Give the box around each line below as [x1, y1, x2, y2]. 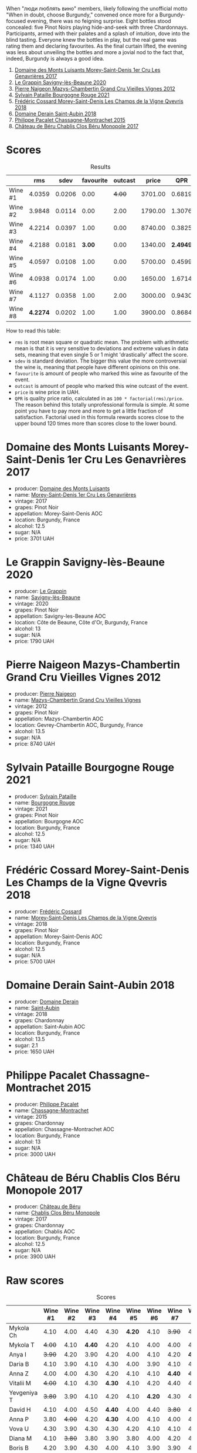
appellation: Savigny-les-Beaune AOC [14, 612, 106, 620]
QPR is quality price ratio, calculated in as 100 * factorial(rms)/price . [14, 394, 184, 402]
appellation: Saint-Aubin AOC [14, 1023, 86, 1030]
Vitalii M [9, 1379, 31, 1388]
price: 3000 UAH [14, 1151, 56, 1158]
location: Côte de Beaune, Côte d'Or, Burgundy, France [14, 619, 148, 626]
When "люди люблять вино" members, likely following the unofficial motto [6, 5, 188, 12]
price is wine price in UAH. [14, 388, 80, 395]
